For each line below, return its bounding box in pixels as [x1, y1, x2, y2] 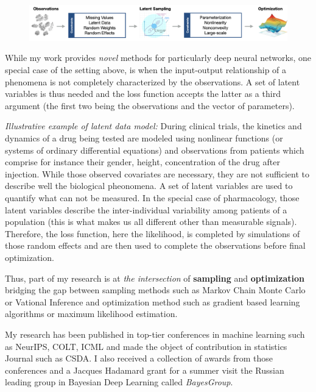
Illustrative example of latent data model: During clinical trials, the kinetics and [5, 119, 302, 132]
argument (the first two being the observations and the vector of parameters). [5, 99, 295, 112]
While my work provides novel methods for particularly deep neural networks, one [5, 51, 311, 64]
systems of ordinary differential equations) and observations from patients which [5, 143, 304, 156]
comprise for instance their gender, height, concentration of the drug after [5, 155, 280, 168]
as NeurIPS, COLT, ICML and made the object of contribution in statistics [5, 340, 287, 352]
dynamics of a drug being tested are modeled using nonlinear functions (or [5, 132, 283, 144]
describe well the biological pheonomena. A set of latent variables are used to [5, 179, 293, 192]
